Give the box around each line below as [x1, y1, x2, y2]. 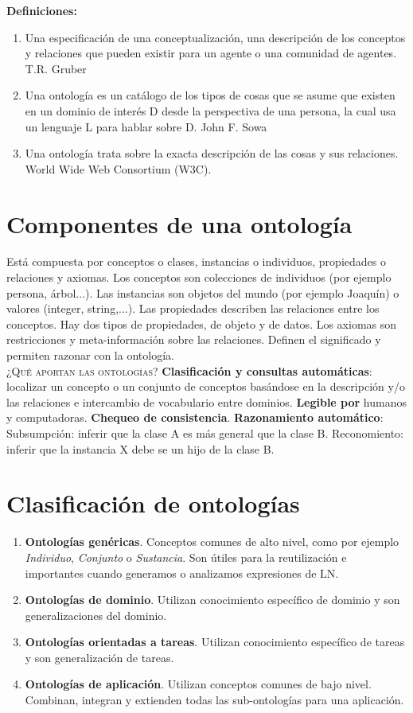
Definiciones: [6, 2, 77, 18]
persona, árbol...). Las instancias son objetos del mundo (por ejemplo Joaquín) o [6, 284, 399, 301]
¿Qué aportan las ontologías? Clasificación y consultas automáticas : [6, 362, 372, 379]
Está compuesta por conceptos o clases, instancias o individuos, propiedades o [6, 253, 386, 270]
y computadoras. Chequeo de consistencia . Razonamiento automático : [6, 409, 384, 426]
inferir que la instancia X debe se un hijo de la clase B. [6, 440, 275, 457]
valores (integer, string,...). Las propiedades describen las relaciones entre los [6, 300, 380, 317]
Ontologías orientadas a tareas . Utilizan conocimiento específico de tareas [25, 633, 405, 650]
